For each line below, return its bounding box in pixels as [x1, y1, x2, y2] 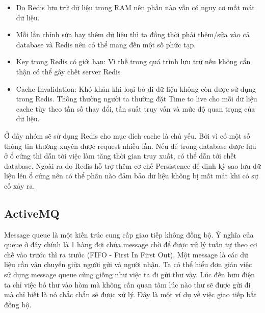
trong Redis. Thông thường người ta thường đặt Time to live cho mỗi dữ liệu [16, 93, 257, 104]
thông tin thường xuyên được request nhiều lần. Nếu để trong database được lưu [4, 140, 256, 151]
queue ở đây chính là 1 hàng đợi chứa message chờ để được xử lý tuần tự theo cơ [4, 239, 257, 250]
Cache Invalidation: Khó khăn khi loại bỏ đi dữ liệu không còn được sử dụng [16, 83, 256, 94]
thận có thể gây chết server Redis [16, 66, 121, 76]
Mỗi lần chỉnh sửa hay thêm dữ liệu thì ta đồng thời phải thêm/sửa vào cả [16, 29, 250, 40]
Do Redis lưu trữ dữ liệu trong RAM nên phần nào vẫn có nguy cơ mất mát [16, 2, 255, 12]
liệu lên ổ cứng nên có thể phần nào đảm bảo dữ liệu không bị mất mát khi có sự [4, 170, 258, 181]
